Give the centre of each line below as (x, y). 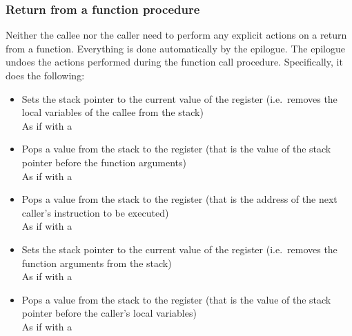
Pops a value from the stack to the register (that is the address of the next (179, 199)
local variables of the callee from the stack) (113, 112)
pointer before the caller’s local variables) (109, 313)
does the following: (45, 75)
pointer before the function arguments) (104, 162)
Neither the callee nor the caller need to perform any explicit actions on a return (176, 35)
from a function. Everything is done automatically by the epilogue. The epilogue (175, 48)
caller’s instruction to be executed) (95, 212)
